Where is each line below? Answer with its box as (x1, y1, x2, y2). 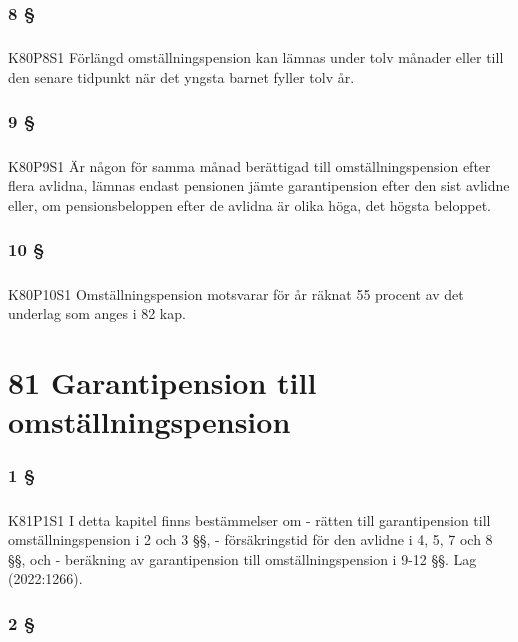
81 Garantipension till (8, 362, 317, 402)
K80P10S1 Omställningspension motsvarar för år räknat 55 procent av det (8, 283, 464, 304)
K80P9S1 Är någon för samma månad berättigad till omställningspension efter (8, 155, 491, 176)
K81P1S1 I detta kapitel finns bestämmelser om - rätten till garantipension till (8, 509, 491, 530)
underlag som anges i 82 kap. (8, 303, 186, 324)
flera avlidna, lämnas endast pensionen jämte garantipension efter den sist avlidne (8, 175, 510, 196)
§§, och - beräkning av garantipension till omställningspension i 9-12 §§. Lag (8, 548, 477, 569)
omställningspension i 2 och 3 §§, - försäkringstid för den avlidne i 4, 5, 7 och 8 (8, 529, 493, 550)
